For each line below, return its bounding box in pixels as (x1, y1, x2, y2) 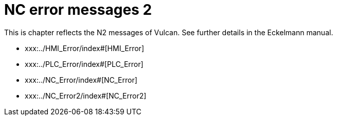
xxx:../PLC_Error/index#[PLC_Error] (25, 59, 144, 68)
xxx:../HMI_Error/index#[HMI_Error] (25, 43, 144, 53)
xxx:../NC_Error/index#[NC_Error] (25, 75, 137, 84)
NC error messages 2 (4, 1, 152, 18)
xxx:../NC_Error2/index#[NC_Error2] (25, 91, 147, 100)
